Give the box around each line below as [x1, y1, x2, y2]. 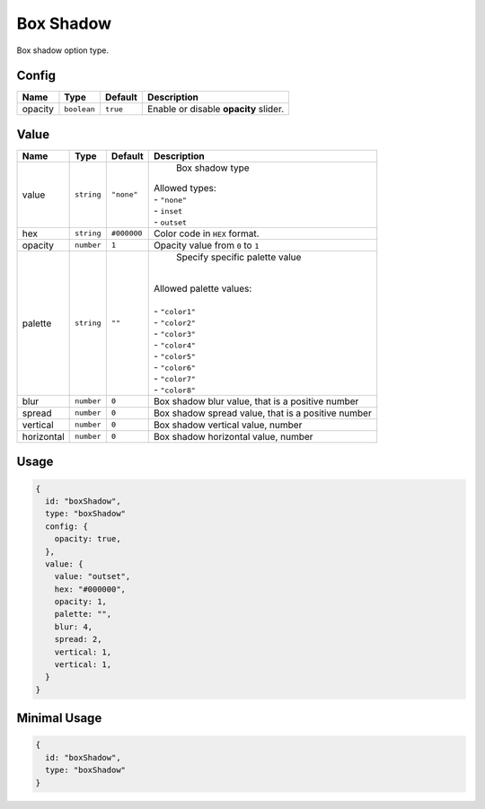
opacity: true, [54, 534, 121, 544]
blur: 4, [54, 621, 93, 632]
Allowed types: [153, 181, 217, 194]
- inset [153, 204, 183, 216]
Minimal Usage [16, 710, 102, 726]
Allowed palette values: [153, 282, 252, 295]
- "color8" [153, 383, 197, 395]
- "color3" [153, 327, 197, 339]
